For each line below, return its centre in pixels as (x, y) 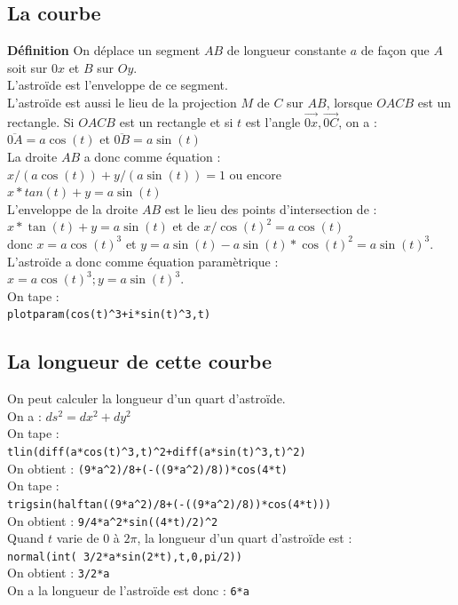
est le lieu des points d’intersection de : (271, 208)
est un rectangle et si (176, 121)
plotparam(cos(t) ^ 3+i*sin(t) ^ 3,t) (109, 315)
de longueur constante (287, 50)
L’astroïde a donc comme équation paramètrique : (143, 261)
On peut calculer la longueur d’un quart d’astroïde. (146, 398)
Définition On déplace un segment (104, 50)
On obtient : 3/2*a (59, 573)
